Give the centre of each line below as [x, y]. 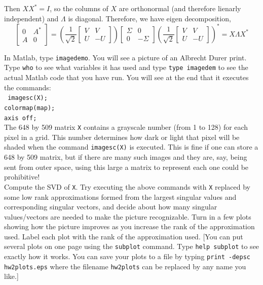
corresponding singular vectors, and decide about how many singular [111, 207]
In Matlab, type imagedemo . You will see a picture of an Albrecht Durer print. [125, 57]
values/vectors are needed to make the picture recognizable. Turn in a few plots [128, 216]
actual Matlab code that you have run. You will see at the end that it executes [126, 77]
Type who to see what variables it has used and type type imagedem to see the [126, 67]
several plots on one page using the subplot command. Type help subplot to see [132, 246]
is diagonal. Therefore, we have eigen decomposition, [149, 18]
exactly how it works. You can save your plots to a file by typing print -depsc [127, 256]
